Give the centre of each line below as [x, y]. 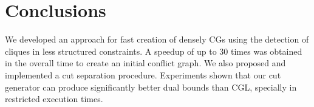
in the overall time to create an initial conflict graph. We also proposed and [145, 63]
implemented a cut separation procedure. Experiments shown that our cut [143, 74]
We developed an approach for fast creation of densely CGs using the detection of [157, 39]
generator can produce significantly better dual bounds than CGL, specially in [151, 87]
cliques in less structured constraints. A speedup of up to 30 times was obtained [154, 51]
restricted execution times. [54, 99]
